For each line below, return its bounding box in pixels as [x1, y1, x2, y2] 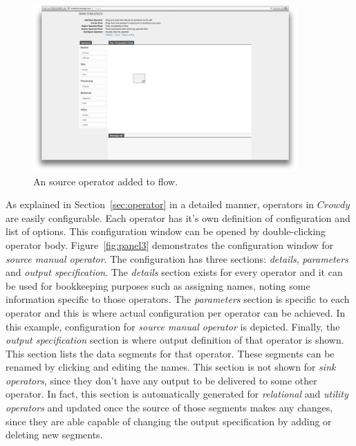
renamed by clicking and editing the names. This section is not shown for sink [6, 360, 336, 374]
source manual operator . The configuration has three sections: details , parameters [6, 251, 348, 266]
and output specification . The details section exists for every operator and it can [6, 265, 343, 279]
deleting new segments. [6, 427, 103, 442]
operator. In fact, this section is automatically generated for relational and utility [6, 387, 348, 401]
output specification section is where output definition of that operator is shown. [6, 333, 344, 347]
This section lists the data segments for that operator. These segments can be [6, 346, 335, 360]
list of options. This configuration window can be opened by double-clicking [6, 224, 326, 239]
